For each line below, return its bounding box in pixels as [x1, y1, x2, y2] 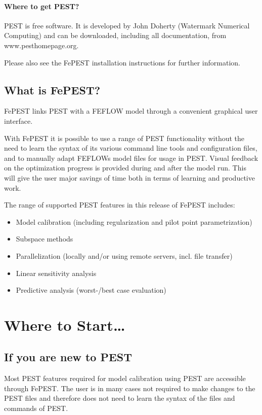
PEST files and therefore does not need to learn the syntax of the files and [4, 393, 235, 403]
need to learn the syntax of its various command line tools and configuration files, [4, 143, 257, 153]
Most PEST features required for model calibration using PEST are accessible [4, 373, 246, 384]
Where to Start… [4, 314, 125, 335]
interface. [4, 115, 33, 126]
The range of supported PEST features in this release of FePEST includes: [4, 199, 235, 210]
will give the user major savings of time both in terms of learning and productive [4, 172, 255, 183]
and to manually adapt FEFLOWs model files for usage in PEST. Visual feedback [4, 152, 258, 163]
